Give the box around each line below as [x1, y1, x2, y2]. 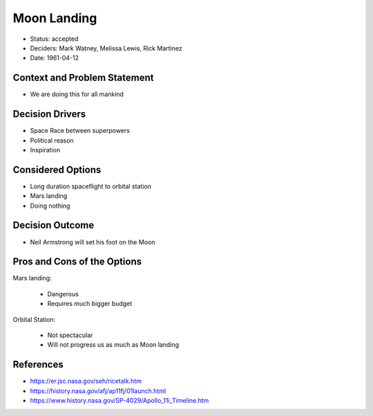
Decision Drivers [12, 108, 86, 120]
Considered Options [12, 163, 102, 176]
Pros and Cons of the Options [12, 256, 142, 268]
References [12, 359, 64, 370]
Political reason [30, 136, 74, 145]
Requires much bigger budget [47, 300, 133, 308]
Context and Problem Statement [12, 72, 154, 84]
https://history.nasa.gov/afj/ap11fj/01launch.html [30, 386, 166, 395]
